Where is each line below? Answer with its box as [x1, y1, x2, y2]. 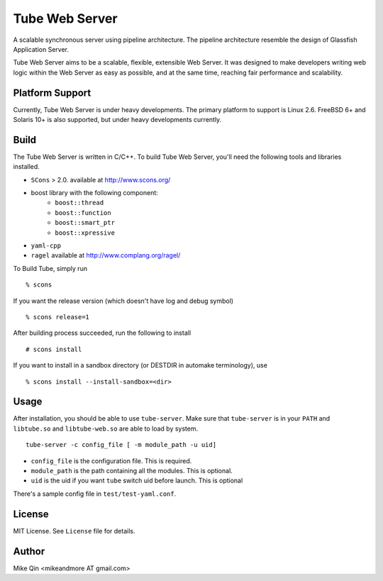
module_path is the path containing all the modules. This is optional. [30, 467, 233, 475]
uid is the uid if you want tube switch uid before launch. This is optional [30, 476, 243, 485]
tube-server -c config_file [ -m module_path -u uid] [26, 441, 216, 449]
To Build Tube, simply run [13, 264, 88, 272]
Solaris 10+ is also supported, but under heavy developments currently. [13, 116, 222, 124]
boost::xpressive [55, 228, 115, 237]
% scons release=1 [26, 313, 90, 321]
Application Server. [13, 45, 69, 53]
